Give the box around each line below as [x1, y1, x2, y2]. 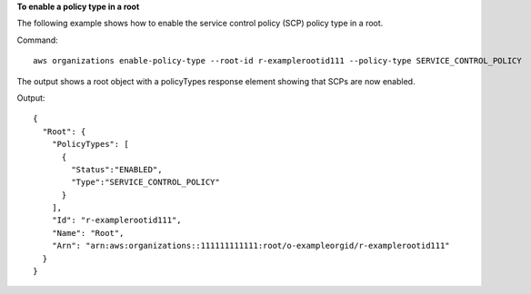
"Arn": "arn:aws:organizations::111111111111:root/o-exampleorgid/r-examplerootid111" [51, 240, 450, 251]
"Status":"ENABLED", [71, 164, 163, 174]
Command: [16, 34, 58, 45]
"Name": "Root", [51, 228, 125, 238]
